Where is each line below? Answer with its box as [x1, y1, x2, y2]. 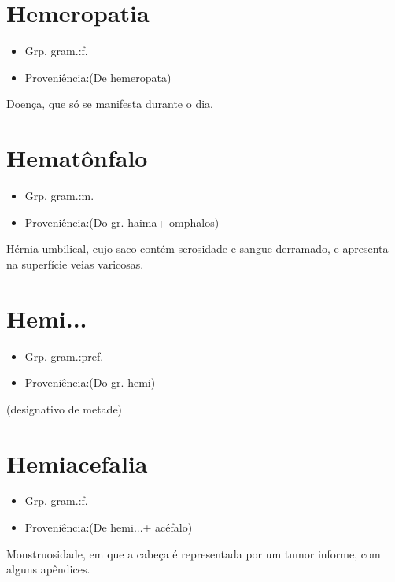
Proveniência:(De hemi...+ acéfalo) [24, 519, 193, 536]
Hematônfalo [6, 142, 148, 174]
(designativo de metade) [6, 400, 123, 417]
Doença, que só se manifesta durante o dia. [6, 95, 213, 112]
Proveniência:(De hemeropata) [24, 69, 172, 85]
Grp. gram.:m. [24, 187, 94, 204]
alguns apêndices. [6, 561, 90, 577]
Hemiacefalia [6, 447, 148, 479]
